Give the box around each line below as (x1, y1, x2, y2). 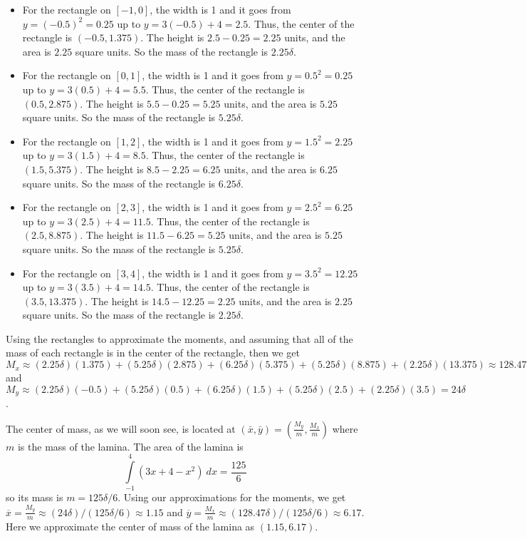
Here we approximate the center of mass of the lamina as (6, 518, 255, 533)
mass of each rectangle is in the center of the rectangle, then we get (6, 345, 300, 360)
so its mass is (6, 490, 63, 505)
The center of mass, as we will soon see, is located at (6, 421, 236, 436)
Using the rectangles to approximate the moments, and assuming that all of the (6, 331, 353, 346)
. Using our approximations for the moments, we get (118, 490, 346, 505)
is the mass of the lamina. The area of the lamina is (17, 438, 244, 453)
